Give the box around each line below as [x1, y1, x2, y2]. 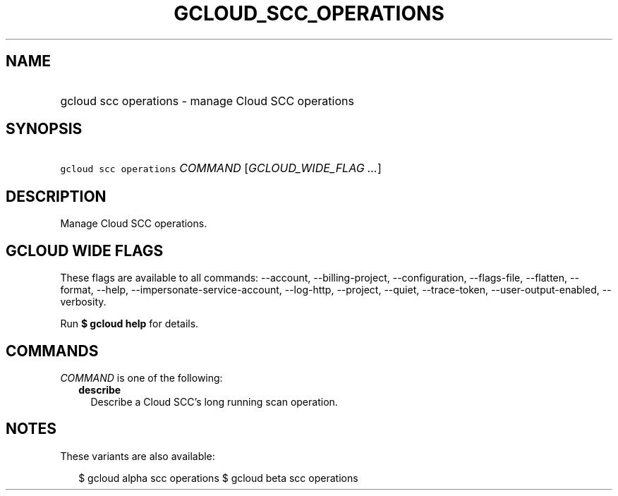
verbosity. [60, 296, 107, 308]
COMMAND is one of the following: [60, 371, 223, 384]
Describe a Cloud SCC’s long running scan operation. [90, 395, 338, 408]
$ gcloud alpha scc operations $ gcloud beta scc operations [78, 471, 358, 484]
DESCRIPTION [6, 187, 107, 205]
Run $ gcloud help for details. [60, 317, 199, 330]
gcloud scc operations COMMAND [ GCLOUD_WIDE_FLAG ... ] [60, 161, 382, 176]
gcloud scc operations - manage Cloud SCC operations [60, 93, 354, 108]
